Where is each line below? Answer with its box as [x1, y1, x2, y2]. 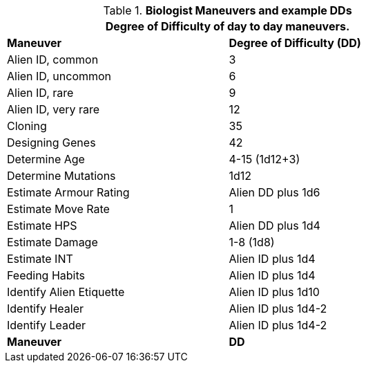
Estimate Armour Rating [7, 185, 130, 199]
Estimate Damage [7, 235, 98, 249]
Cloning [7, 119, 47, 133]
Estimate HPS [7, 219, 77, 232]
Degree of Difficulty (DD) [229, 36, 361, 50]
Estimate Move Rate [7, 202, 110, 216]
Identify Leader [7, 318, 86, 332]
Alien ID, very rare [7, 102, 100, 116]
